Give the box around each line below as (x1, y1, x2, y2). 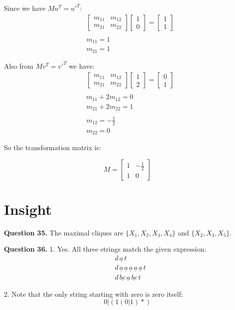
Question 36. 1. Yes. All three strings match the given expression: (4, 244, 207, 254)
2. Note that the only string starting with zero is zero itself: (4, 288, 183, 299)
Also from (4, 60, 34, 71)
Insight (4, 199, 52, 219)
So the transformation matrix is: (4, 142, 101, 153)
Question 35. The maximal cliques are (4, 227, 124, 237)
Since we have (4, 3, 46, 13)
